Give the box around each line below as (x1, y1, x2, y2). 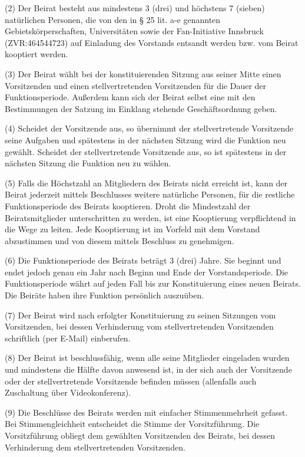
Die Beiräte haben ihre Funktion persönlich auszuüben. (5, 289, 204, 301)
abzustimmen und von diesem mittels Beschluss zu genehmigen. (5, 234, 234, 246)
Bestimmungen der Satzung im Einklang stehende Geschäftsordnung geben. (5, 102, 277, 114)
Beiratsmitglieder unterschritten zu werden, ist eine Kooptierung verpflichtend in (5, 211, 296, 223)
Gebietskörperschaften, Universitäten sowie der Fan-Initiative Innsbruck (5, 25, 264, 37)
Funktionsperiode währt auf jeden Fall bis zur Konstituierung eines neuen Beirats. (5, 277, 301, 290)
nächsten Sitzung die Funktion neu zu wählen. (5, 157, 171, 169)
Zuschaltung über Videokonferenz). (5, 386, 131, 399)
